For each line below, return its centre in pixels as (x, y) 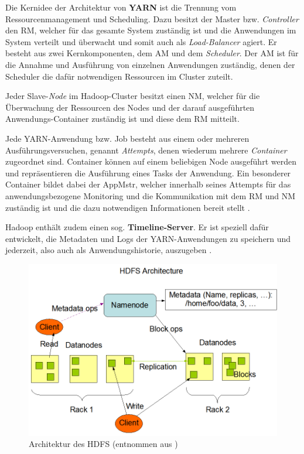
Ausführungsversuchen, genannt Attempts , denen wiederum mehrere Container (146, 150)
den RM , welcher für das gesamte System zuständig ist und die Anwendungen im (151, 30)
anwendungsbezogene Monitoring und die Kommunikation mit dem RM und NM (151, 195)
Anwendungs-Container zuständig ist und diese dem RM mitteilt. (122, 119)
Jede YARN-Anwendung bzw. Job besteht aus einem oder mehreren (127, 138)
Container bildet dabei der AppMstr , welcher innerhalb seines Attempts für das (148, 184)
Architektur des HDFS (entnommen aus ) (103, 444)
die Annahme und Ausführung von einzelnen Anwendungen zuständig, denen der (150, 64)
